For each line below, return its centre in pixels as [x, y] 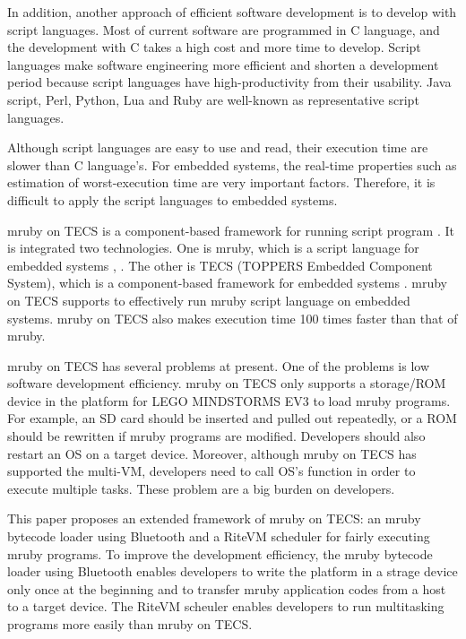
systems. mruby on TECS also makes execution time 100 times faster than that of [233, 318]
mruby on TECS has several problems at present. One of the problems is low [218, 365]
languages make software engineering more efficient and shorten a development [223, 64]
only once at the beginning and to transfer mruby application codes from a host [227, 588]
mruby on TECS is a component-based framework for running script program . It [231, 230]
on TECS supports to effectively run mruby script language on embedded [209, 300]
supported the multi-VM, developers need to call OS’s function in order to [211, 471]
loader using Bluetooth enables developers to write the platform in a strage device [233, 571]
